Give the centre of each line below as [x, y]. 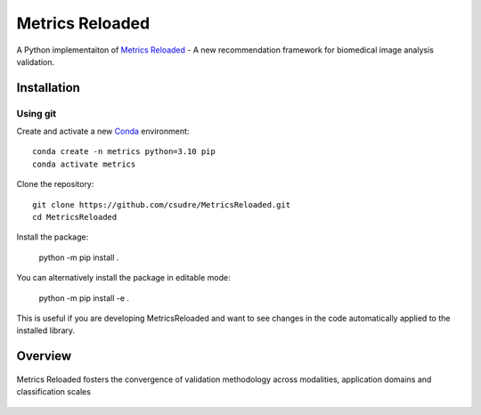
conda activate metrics [84, 164]
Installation [48, 88]
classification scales [53, 392]
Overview [44, 356]
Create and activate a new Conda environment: [103, 131]
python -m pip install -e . [84, 297]
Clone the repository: [55, 184]
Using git [37, 113]
